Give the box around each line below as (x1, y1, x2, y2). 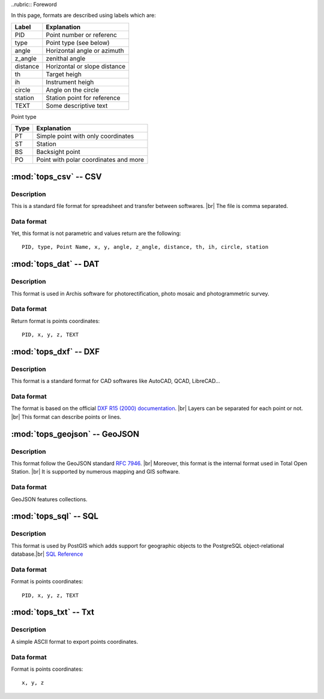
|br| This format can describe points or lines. (11, 413, 122, 420)
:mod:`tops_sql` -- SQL (11, 511, 99, 522)
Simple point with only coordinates (36, 132, 134, 140)
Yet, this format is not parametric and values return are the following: (11, 230, 181, 237)
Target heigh (46, 70, 82, 78)
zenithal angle (46, 54, 86, 62)
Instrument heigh (46, 78, 94, 86)
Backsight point (36, 147, 80, 156)
